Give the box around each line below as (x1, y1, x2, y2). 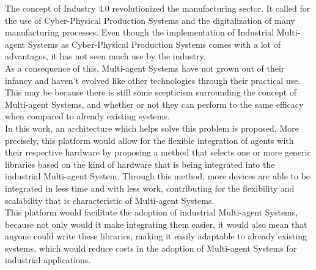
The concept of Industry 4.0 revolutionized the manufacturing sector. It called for (5, 2, 310, 14)
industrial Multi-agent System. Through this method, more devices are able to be (5, 170, 310, 182)
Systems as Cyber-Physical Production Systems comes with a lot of (28, 37, 281, 50)
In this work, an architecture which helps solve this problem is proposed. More (5, 121, 299, 134)
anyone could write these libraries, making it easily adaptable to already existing (5, 230, 307, 242)
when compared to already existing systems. (5, 110, 170, 122)
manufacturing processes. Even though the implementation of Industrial (5, 26, 274, 39)
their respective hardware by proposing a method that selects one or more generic (5, 146, 311, 159)
